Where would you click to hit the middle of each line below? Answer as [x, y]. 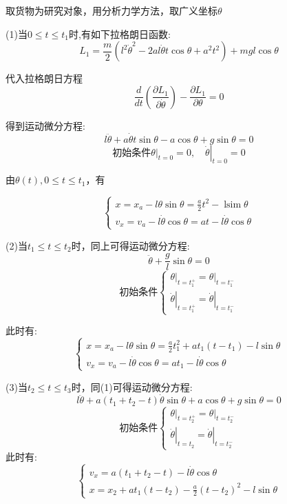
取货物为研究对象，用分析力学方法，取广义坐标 [111, 10]
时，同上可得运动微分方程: [130, 245]
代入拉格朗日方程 [44, 78]
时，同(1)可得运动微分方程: [132, 386]
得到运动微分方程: [45, 125]
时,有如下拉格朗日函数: [120, 33]
